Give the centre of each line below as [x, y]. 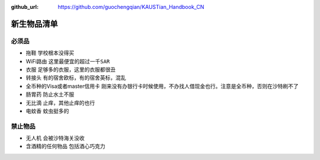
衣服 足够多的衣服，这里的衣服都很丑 [71, 69]
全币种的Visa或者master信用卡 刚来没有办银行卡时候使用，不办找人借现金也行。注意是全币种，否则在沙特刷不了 [162, 86]
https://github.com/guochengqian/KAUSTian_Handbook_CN [131, 7]
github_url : [25, 7]
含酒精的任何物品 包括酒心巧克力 [65, 146]
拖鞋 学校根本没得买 [50, 53]
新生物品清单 [34, 24]
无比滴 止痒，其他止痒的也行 [60, 103]
